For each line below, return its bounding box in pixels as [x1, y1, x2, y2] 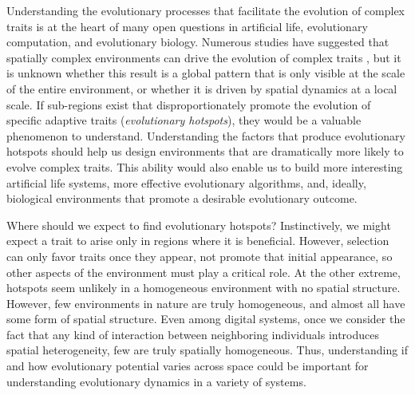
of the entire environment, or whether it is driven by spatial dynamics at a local [6, 80, 397, 97]
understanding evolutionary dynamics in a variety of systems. [6, 373, 306, 389]
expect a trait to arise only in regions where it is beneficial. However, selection [6, 232, 389, 249]
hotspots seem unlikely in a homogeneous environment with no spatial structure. [6, 279, 401, 296]
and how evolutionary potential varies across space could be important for [6, 357, 369, 374]
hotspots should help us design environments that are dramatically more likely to [6, 143, 404, 160]
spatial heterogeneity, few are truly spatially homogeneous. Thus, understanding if [6, 342, 409, 358]
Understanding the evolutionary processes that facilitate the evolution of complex [6, 2, 405, 18]
